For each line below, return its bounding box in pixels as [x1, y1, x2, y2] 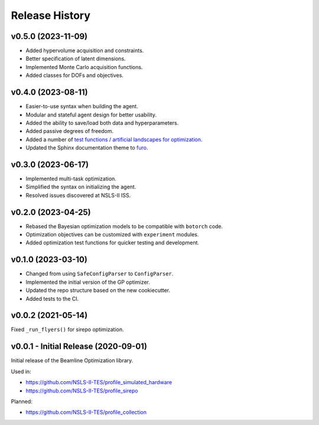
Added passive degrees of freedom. [25, 128, 114, 135]
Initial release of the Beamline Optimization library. [11, 357, 134, 364]
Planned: [11, 398, 32, 405]
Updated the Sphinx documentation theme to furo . [25, 144, 148, 151]
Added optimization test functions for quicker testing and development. [25, 239, 200, 246]
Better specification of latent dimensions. [25, 55, 126, 62]
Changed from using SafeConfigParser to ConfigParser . [25, 270, 174, 277]
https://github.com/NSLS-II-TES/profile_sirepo [25, 387, 138, 394]
